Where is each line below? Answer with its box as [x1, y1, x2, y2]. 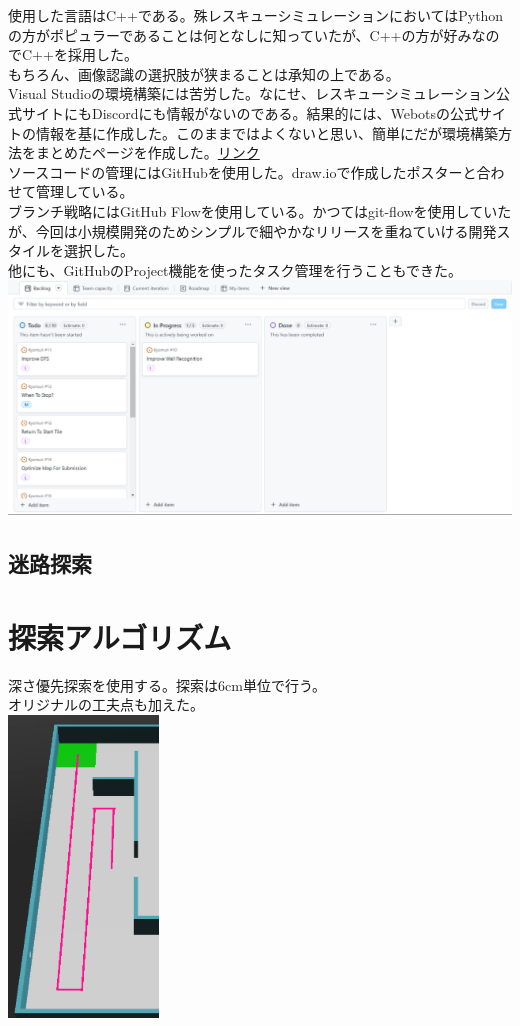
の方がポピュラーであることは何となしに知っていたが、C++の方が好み [8, 24, 472, 45]
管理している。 [35, 181, 134, 202]
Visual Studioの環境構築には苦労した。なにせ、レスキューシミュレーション [8, 83, 497, 104]
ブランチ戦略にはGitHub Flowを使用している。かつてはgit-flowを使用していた [8, 200, 512, 221]
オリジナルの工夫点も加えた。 [8, 694, 204, 715]
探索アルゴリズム [8, 616, 232, 657]
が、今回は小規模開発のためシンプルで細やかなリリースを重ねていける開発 [8, 220, 497, 241]
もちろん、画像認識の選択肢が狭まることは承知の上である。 [8, 63, 400, 84]
